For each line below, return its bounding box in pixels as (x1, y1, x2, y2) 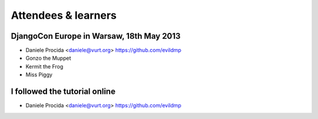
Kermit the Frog (25, 63, 64, 70)
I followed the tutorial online (11, 87, 116, 97)
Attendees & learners (11, 9, 117, 22)
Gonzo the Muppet (25, 55, 71, 62)
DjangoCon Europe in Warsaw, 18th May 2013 (11, 31, 181, 41)
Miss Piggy (25, 71, 53, 79)
